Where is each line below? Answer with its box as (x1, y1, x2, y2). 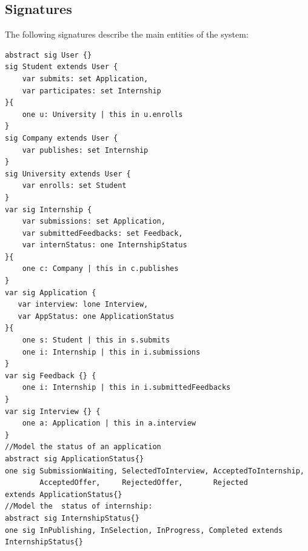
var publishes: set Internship (22, 145, 149, 155)
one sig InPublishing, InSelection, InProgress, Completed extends (5, 526, 283, 535)
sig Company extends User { (5, 133, 118, 142)
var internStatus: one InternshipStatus (22, 241, 187, 250)
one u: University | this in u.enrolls (22, 110, 183, 119)
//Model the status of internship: (5, 502, 153, 511)
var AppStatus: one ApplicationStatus (18, 312, 175, 321)
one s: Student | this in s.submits (22, 336, 170, 345)
